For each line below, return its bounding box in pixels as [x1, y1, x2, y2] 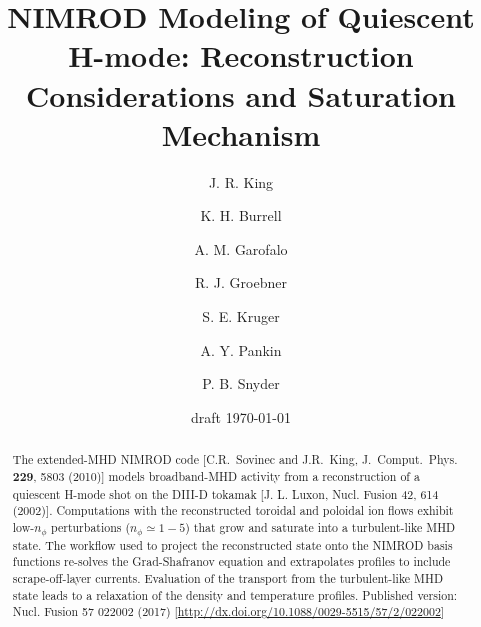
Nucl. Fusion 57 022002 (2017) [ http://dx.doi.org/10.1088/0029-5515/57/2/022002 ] [12, 603, 445, 620]
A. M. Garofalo [194, 238, 288, 259]
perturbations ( [50, 518, 131, 535]
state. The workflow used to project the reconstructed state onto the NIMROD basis [12, 536, 453, 553]
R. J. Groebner [195, 272, 287, 293]
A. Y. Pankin [200, 339, 282, 360]
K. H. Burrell [200, 205, 282, 226]
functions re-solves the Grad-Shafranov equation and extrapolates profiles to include [12, 553, 451, 570]
